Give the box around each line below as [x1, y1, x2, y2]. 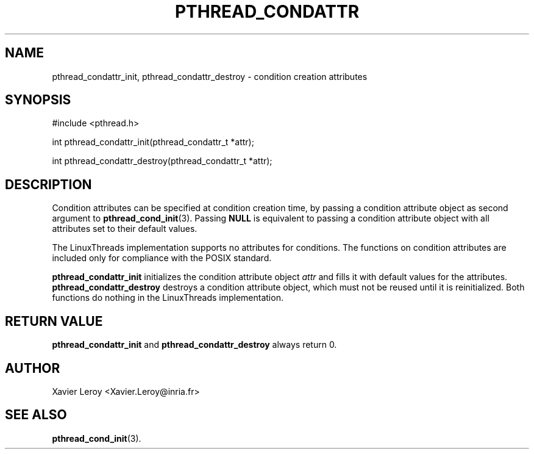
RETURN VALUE [5, 313, 103, 329]
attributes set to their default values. [52, 223, 198, 234]
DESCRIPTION [5, 176, 92, 192]
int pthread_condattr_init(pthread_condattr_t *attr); [52, 137, 254, 148]
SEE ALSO [5, 407, 67, 423]
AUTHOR [5, 360, 60, 376]
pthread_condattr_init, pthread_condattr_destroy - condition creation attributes [52, 71, 368, 82]
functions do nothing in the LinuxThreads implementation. [52, 292, 283, 303]
